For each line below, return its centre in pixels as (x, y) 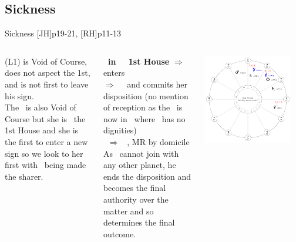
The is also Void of (41, 107)
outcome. (120, 233)
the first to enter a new (46, 141)
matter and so (128, 211)
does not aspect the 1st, (48, 73)
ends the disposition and (147, 176)
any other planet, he (139, 165)
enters (114, 73)
